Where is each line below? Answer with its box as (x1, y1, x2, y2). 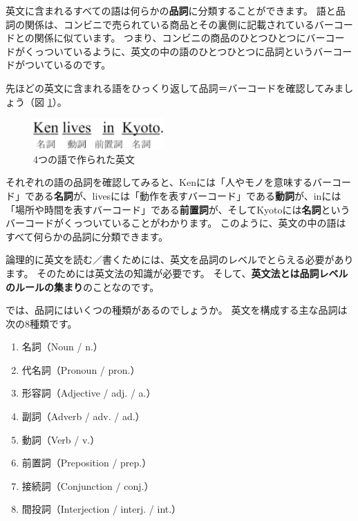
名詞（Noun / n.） (21, 339, 103, 354)
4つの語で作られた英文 (33, 151, 135, 166)
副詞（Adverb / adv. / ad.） (21, 409, 145, 424)
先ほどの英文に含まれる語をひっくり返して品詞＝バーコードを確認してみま (6, 80, 344, 95)
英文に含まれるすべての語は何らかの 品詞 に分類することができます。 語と (6, 3, 336, 17)
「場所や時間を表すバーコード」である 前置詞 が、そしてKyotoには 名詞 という (6, 202, 350, 216)
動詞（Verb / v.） (21, 432, 100, 446)
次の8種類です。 (6, 316, 77, 330)
